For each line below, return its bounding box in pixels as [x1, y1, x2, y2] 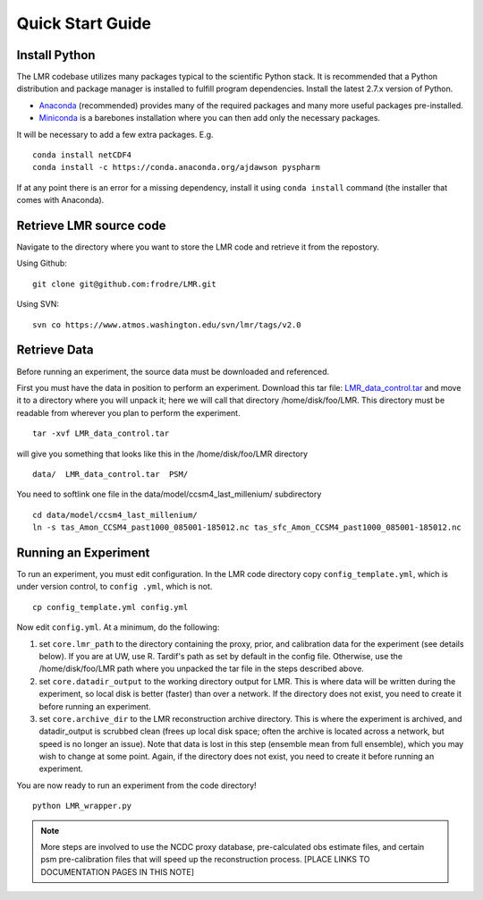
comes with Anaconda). [16, 195, 105, 206]
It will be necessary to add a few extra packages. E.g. [16, 129, 214, 140]
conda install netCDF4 [32, 150, 132, 160]
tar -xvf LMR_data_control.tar [32, 429, 170, 438]
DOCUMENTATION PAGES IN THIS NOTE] [40, 866, 194, 877]
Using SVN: [16, 299, 60, 310]
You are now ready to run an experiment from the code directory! [16, 779, 257, 791]
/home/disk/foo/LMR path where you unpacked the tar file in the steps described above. [38, 663, 364, 675]
